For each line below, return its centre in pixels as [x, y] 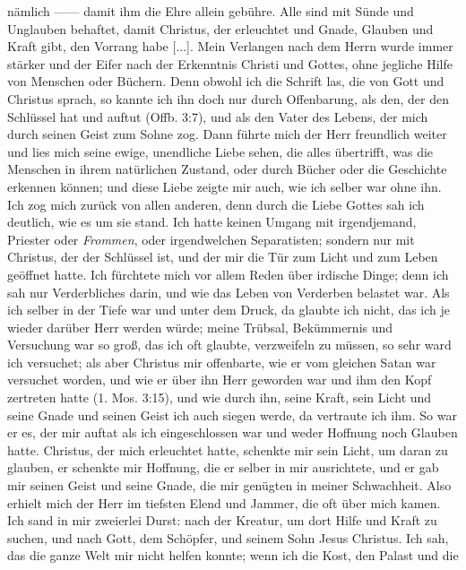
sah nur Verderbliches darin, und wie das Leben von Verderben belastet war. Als [229, 292]
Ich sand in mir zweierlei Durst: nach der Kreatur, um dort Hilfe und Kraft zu [222, 520]
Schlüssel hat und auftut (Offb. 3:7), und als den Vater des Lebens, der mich [218, 116]
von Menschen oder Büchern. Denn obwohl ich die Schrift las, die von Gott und [226, 81]
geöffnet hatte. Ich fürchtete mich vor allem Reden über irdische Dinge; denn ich [228, 274]
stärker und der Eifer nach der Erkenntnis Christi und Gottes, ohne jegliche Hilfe [230, 63]
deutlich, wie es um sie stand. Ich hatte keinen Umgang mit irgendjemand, [212, 222]
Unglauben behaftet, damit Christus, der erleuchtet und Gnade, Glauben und [220, 28]
